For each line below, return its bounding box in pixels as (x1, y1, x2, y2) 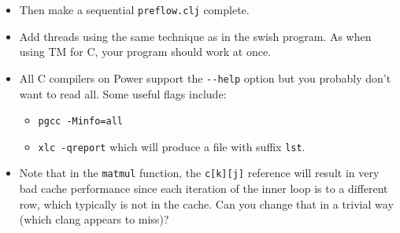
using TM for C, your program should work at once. (19, 43, 272, 60)
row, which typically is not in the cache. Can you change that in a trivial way (19, 195, 394, 212)
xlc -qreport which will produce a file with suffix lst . (38, 138, 306, 154)
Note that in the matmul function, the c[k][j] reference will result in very (19, 165, 380, 181)
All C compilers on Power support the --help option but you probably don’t (19, 69, 391, 86)
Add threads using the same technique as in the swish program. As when (19, 28, 372, 44)
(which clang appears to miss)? (19, 211, 169, 227)
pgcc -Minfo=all (38, 116, 123, 128)
